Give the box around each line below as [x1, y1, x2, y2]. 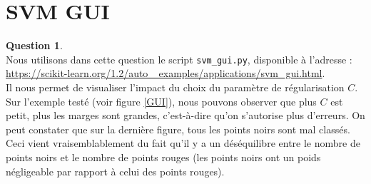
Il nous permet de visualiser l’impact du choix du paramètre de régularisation [6, 79, 345, 94]
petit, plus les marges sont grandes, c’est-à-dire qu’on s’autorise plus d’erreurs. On [6, 108, 365, 123]
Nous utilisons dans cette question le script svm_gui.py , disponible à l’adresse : [6, 51, 352, 66]
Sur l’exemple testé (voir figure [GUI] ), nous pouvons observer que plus [6, 93, 317, 108]
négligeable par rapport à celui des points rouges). [6, 163, 225, 178]
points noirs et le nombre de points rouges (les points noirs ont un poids [6, 149, 321, 164]
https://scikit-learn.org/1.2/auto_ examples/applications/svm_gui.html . [6, 66, 325, 81]
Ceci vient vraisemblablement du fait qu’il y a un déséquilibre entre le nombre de [6, 136, 360, 150]
